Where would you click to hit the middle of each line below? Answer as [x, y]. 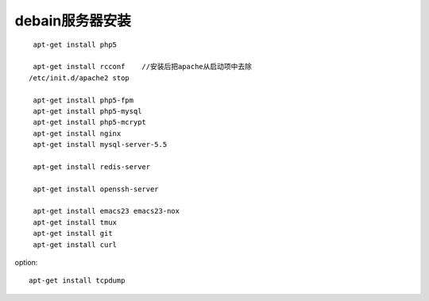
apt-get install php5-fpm [83, 100]
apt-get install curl [75, 245]
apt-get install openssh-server [96, 189]
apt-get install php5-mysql [87, 111]
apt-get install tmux [75, 222]
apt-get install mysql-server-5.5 [100, 145]
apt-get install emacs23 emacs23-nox [106, 211]
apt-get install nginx [77, 133]
